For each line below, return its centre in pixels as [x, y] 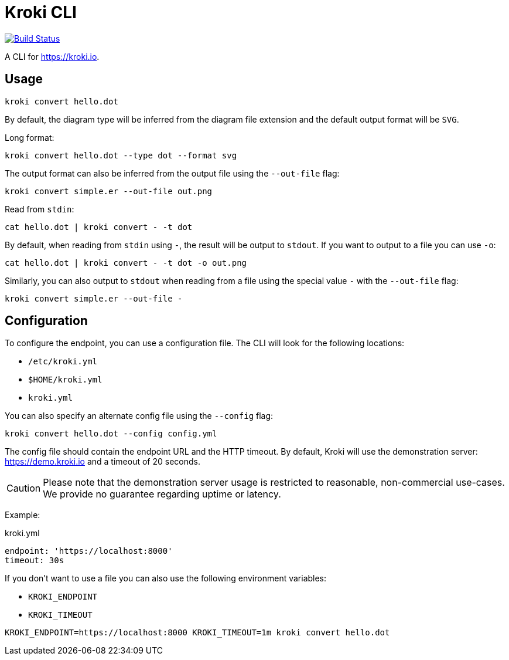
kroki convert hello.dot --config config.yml [111, 434]
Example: [23, 515]
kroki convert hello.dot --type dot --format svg [121, 155]
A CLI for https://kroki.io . [52, 56]
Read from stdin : [40, 209]
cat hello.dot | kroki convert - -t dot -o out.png [126, 263]
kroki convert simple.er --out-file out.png [109, 191]
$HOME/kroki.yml [65, 380]
